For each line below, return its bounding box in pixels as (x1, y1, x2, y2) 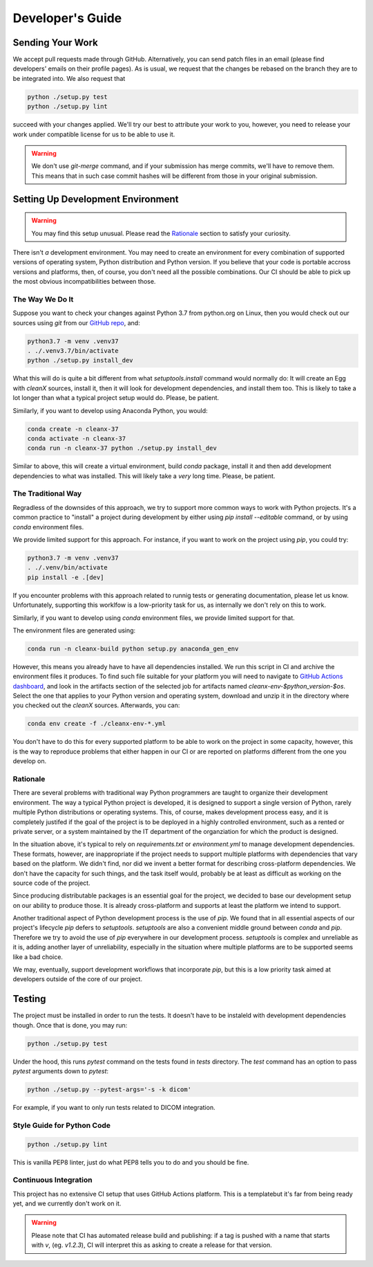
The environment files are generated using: (12, 626, 136, 635)
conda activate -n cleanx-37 (27, 435, 126, 442)
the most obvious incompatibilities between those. (12, 277, 156, 286)
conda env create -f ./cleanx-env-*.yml (27, 720, 166, 728)
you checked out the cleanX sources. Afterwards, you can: (12, 701, 180, 709)
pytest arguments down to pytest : (12, 1067, 109, 1075)
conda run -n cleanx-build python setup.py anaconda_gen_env (27, 644, 239, 653)
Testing (12, 993, 46, 1005)
